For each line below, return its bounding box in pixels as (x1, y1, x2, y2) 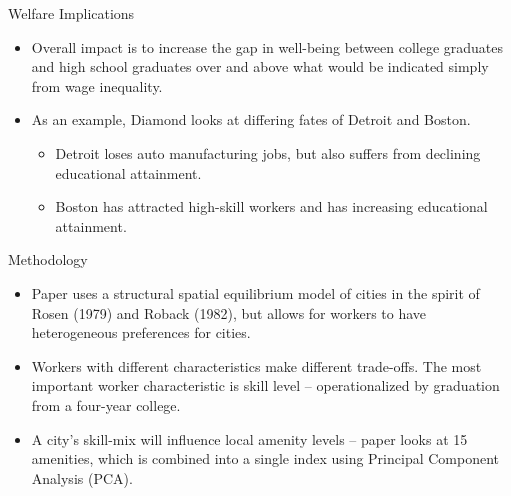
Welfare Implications (8, 3, 135, 23)
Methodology (8, 249, 88, 270)
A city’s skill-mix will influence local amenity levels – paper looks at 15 (31, 428, 468, 449)
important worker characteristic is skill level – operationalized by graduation (31, 375, 500, 396)
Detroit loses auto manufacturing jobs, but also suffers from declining (55, 142, 481, 163)
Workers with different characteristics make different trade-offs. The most (31, 355, 482, 376)
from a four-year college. (31, 394, 181, 415)
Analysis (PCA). (31, 467, 133, 488)
